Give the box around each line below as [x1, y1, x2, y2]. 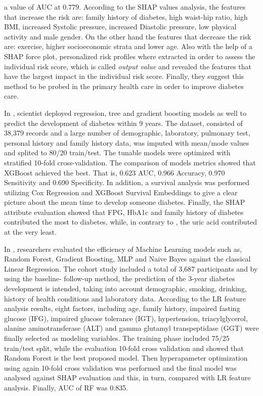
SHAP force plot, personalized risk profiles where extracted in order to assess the [4, 51, 255, 61]
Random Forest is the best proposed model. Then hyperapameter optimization [4, 353, 248, 363]
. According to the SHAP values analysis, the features [79, 2, 246, 12]
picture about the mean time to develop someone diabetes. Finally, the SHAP [4, 197, 245, 207]
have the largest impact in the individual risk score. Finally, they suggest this [4, 71, 244, 81]
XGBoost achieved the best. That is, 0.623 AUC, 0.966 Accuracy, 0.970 [4, 167, 225, 178]
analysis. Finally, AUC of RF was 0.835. [4, 382, 128, 392]
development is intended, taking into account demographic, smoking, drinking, [4, 283, 247, 294]
